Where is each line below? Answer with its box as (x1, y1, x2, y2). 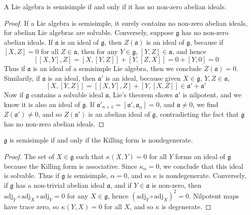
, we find (192, 99, 218, 109)
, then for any (77, 46, 118, 56)
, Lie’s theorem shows (109, 90, 173, 100)
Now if (4, 90, 24, 100)
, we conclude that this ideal (159, 161, 244, 171)
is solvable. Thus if (4, 170, 60, 180)
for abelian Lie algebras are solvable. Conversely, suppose (4, 27, 174, 37)
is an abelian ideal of (88, 109, 150, 119)
